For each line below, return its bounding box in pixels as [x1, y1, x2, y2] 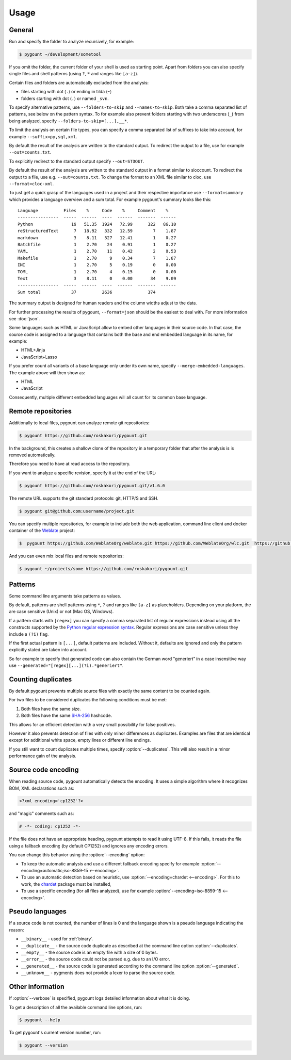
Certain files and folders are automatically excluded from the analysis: [9, 80, 149, 85]
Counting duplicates [9, 675, 72, 683]
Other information [9, 983, 65, 991]
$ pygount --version [19, 1043, 68, 1048]
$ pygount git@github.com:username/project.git [19, 508, 134, 514]
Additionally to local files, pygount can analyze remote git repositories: [9, 420, 150, 426]
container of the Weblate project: [9, 528, 75, 533]
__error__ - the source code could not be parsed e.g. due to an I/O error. [21, 956, 171, 962]
